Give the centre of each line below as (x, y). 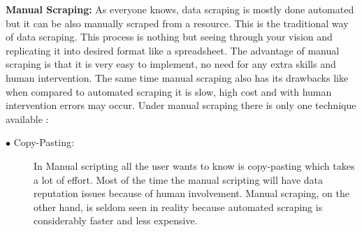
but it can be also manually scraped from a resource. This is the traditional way (177, 23)
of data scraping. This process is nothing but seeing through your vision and (169, 37)
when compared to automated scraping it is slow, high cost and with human (169, 91)
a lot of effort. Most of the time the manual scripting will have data (178, 179)
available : (27, 118)
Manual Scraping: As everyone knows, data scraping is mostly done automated (180, 9)
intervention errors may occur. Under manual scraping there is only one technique (181, 105)
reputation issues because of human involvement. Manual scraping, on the (191, 193)
